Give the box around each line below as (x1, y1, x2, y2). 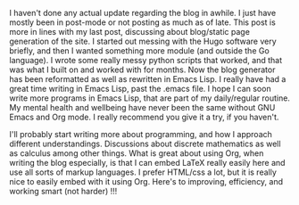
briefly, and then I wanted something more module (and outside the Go (9, 45, 270, 56)
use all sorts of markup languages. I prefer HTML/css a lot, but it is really (9, 167, 277, 177)
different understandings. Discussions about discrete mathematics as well (9, 138, 281, 149)
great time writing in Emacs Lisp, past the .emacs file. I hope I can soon (9, 84, 271, 94)
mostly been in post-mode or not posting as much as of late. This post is (9, 17, 277, 28)
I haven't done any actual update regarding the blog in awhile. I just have (9, 8, 277, 18)
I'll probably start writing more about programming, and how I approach (9, 129, 272, 139)
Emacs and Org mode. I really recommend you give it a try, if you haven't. (9, 111, 279, 122)
